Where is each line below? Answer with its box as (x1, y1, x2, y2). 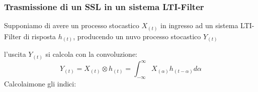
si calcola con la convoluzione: (45, 49, 138, 59)
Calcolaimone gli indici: (4, 78, 76, 89)
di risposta (23, 31, 56, 41)
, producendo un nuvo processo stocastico (73, 31, 201, 41)
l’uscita (4, 49, 26, 59)
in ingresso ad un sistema (160, 20, 238, 31)
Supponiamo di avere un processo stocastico (4, 20, 139, 31)
